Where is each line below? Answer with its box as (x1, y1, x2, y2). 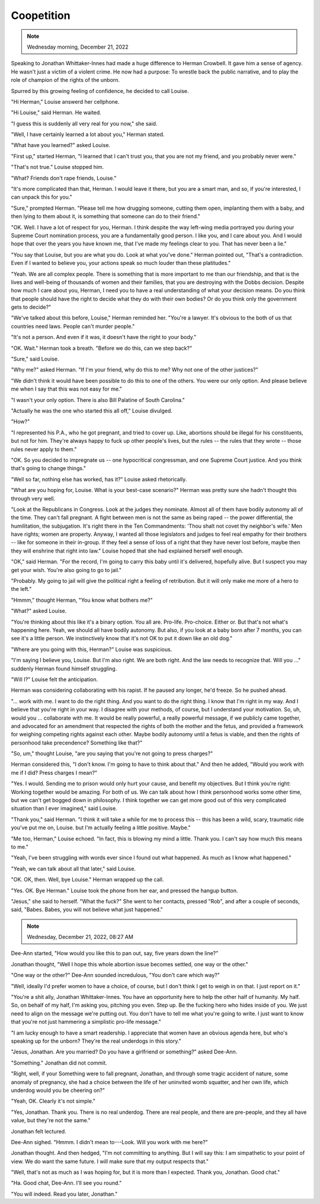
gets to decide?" (11, 304, 52, 311)
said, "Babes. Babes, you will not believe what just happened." (11, 906, 163, 913)
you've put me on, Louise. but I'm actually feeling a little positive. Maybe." (11, 824, 191, 831)
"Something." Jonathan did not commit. (11, 1059, 107, 1066)
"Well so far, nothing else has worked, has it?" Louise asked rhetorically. (11, 475, 187, 483)
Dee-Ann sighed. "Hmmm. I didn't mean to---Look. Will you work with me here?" (11, 1138, 209, 1145)
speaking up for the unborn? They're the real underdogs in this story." (11, 1037, 182, 1045)
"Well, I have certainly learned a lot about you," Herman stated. (11, 131, 165, 138)
